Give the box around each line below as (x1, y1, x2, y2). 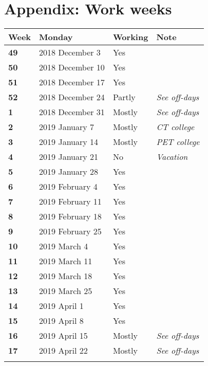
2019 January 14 (39, 136, 99, 148)
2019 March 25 (39, 285, 92, 297)
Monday (39, 31, 73, 43)
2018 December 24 (39, 91, 105, 103)
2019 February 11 (39, 195, 102, 208)
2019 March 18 (39, 270, 92, 282)
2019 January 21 (39, 151, 99, 163)
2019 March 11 (39, 255, 92, 267)
